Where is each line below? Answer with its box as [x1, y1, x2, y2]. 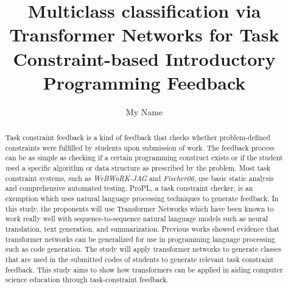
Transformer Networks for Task [9, 22, 279, 47]
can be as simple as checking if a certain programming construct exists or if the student [5, 152, 283, 163]
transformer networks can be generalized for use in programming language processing [5, 234, 275, 244]
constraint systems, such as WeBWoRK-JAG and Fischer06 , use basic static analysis [5, 173, 274, 183]
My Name [125, 105, 163, 118]
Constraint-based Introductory [13, 46, 276, 71]
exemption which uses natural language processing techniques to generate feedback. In [5, 193, 279, 204]
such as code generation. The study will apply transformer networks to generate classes [5, 244, 281, 254]
